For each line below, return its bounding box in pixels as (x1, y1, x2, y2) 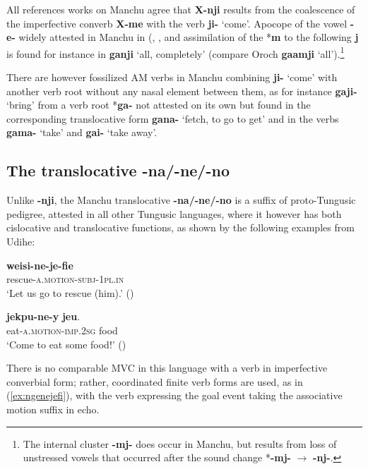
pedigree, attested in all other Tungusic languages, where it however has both (6, 206, 342, 221)
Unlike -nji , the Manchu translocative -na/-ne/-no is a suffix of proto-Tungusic (6, 193, 356, 207)
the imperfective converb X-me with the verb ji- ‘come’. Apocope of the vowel (6, 16, 348, 30)
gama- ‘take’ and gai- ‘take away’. (6, 125, 158, 140)
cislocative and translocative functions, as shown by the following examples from (6, 220, 355, 235)
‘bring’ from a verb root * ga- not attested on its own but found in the (6, 97, 311, 112)
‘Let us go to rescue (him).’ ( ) (6, 285, 134, 300)
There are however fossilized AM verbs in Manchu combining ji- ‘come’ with (6, 70, 338, 85)
